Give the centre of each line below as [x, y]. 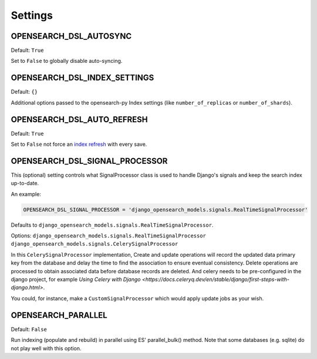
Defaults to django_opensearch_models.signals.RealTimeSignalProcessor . [112, 225]
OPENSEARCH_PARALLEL [59, 315]
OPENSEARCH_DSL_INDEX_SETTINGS [82, 78]
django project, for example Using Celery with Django [76, 280]
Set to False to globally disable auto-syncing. [67, 61]
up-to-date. [25, 183]
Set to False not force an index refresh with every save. [79, 145]
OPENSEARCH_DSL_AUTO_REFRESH [79, 120]
